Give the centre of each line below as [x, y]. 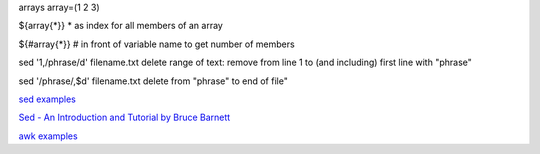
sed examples [47, 99]
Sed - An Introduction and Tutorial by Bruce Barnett [124, 117]
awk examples [48, 136]
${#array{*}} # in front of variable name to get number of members [156, 44]
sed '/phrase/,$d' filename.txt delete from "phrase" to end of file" [153, 81]
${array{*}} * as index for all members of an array [121, 26]
